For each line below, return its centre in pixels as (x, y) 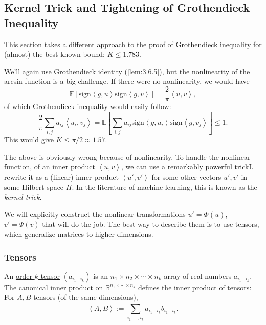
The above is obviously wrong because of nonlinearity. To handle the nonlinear (127, 156)
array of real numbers (198, 276)
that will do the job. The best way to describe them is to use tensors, (151, 224)
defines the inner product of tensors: (195, 287)
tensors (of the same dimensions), (86, 297)
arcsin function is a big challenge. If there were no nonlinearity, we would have (127, 81)
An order (18, 276)
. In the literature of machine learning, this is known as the (164, 187)
